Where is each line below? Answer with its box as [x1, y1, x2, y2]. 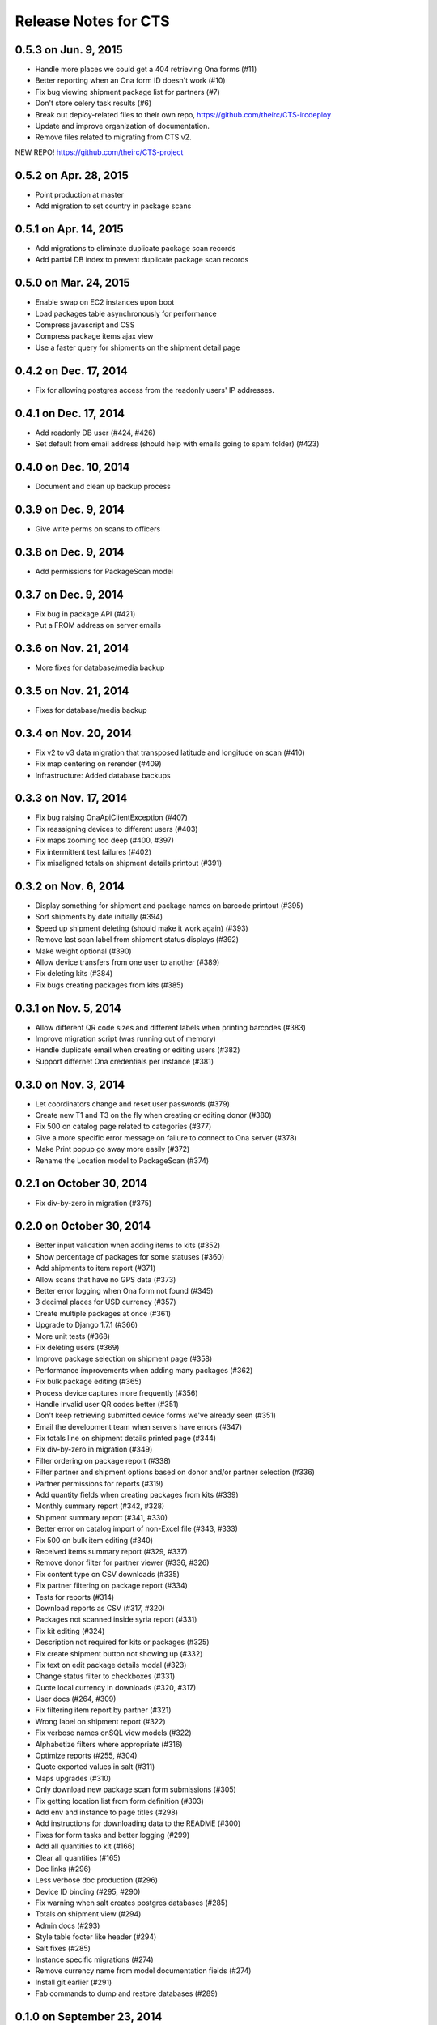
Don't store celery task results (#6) [35, 98, 152, 109]
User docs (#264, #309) [35, 1694, 117, 1704]
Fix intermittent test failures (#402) [35, 846, 152, 856]
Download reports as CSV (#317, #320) [35, 1603, 166, 1613]
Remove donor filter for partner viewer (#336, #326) [35, 1558, 210, 1567]
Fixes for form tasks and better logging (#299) [35, 1830, 190, 1840]
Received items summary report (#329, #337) [35, 1546, 188, 1556]
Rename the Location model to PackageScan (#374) [35, 1155, 210, 1166]
